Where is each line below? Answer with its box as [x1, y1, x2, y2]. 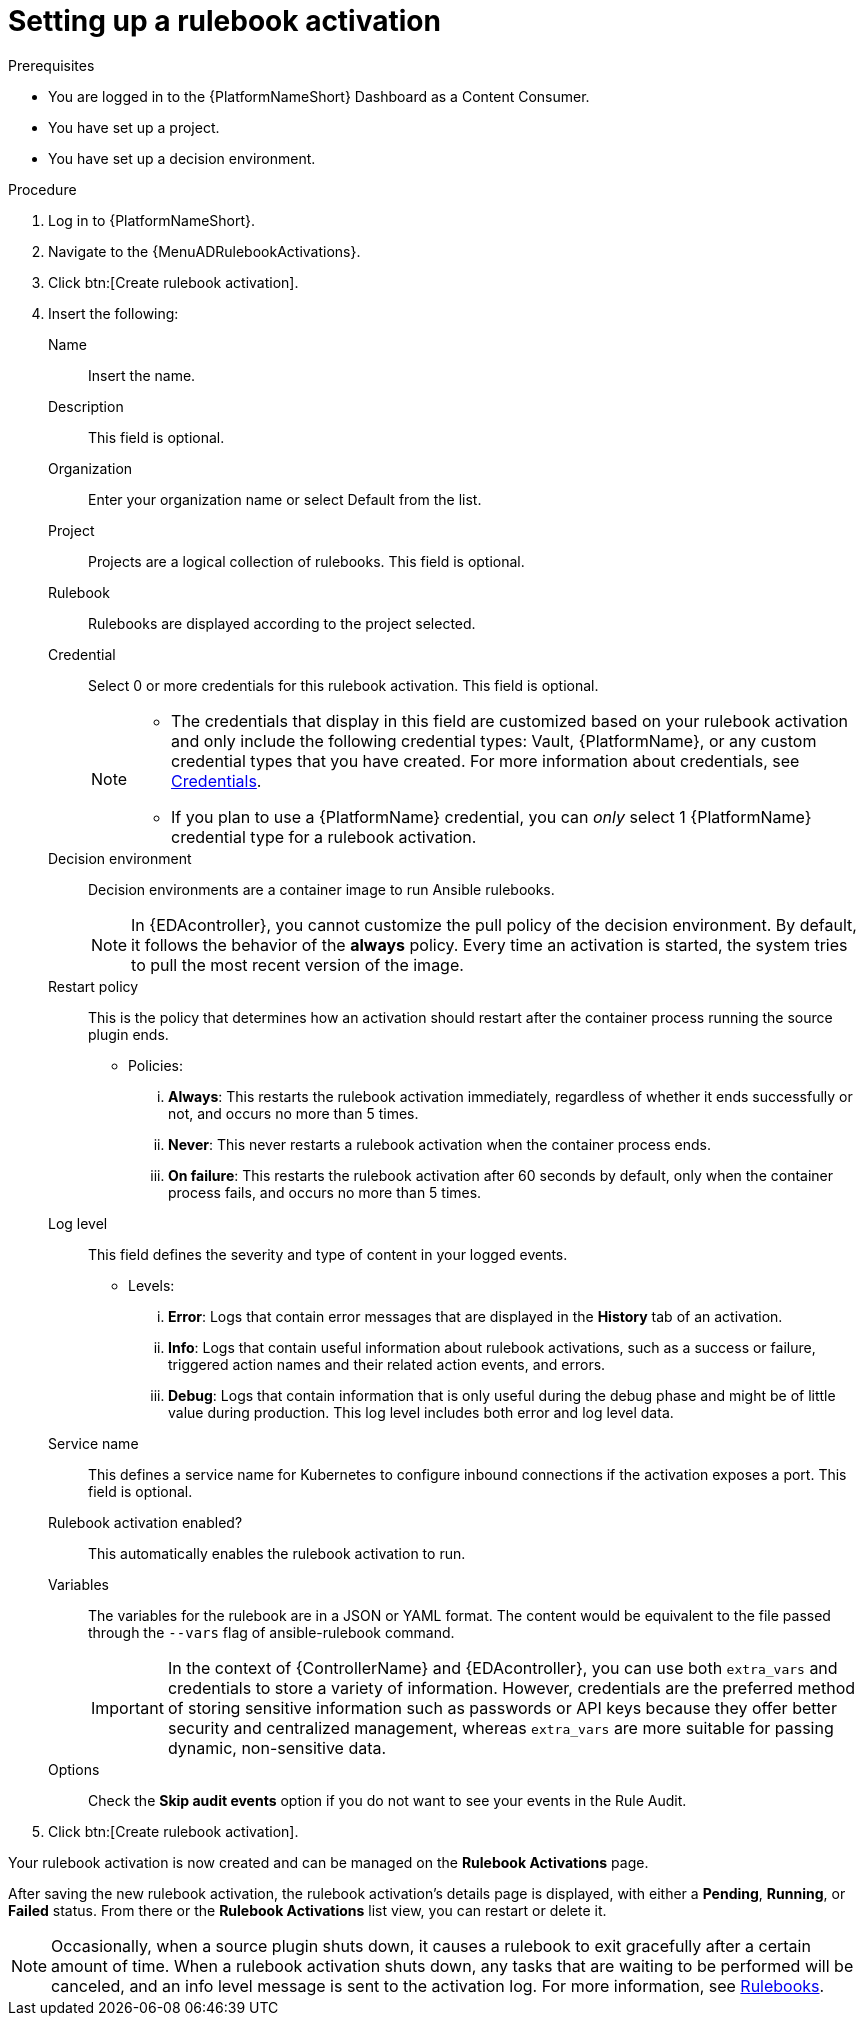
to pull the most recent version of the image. [131, 954, 464, 975]
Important [91, 1697, 164, 1718]
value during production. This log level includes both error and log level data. [168, 1403, 674, 1421]
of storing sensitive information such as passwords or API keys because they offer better [167, 1697, 837, 1718]
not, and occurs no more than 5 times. [168, 1104, 419, 1122]
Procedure [8, 180, 77, 198]
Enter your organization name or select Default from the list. [88, 490, 482, 508]
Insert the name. [88, 366, 196, 384]
